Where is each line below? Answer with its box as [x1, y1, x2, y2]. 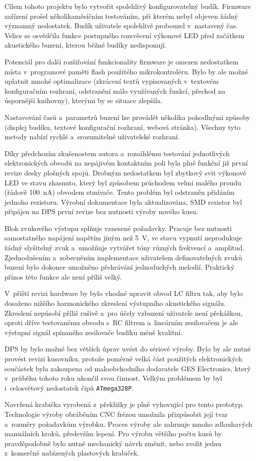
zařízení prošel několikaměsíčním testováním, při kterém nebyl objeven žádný [4, 10, 238, 21]
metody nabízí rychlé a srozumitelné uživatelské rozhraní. [4, 131, 180, 142]
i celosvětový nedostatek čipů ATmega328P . [4, 382, 134, 393]
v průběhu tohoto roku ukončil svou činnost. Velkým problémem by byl [4, 373, 222, 383]
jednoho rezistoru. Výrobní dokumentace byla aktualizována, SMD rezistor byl [4, 196, 242, 207]
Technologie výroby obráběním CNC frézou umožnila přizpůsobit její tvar [4, 409, 228, 419]
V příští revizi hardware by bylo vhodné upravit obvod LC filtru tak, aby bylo [4, 288, 243, 298]
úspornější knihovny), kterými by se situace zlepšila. [4, 95, 162, 106]
